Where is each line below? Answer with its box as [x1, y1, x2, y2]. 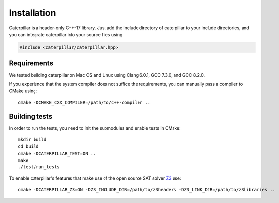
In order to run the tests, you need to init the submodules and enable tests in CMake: [9, 125, 181, 131]
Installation [9, 7, 56, 18]
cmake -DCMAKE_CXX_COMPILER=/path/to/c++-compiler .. [18, 99, 150, 105]
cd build [18, 144, 39, 149]
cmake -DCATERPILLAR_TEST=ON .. [18, 151, 96, 156]
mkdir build [18, 136, 47, 142]
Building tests [9, 112, 53, 121]
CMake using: [9, 88, 37, 94]
